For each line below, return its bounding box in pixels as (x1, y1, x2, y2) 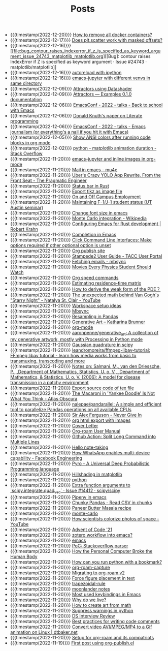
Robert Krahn (10, 226, 38, 232)
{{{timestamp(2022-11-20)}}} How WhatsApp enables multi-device (10, 449, 150, 455)
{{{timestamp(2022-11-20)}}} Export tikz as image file (10, 189, 123, 195)
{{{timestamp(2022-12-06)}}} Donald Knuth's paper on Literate (10, 113, 143, 119)
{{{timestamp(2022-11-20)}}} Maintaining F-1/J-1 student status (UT (10, 199, 152, 205)
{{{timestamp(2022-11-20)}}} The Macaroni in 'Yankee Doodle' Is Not (10, 390, 155, 396)
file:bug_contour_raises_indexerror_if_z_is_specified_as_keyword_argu (13, 48, 161, 54)
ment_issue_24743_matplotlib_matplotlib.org (10, 53, 104, 59)
